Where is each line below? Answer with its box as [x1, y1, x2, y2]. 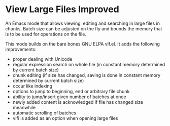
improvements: [5, 46, 37, 52]
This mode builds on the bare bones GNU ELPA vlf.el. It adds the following [5, 40, 160, 47]
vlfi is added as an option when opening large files [12, 115, 118, 121]
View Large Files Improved [5, 4, 119, 15]
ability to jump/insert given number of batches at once [12, 94, 126, 100]
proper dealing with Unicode [12, 56, 73, 62]
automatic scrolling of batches [12, 110, 76, 116]
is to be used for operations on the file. [5, 31, 86, 37]
